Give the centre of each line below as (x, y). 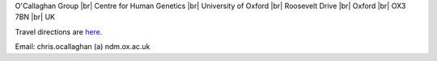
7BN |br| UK (35, 17)
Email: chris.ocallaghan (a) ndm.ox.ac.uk (83, 47)
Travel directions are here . (59, 31)
